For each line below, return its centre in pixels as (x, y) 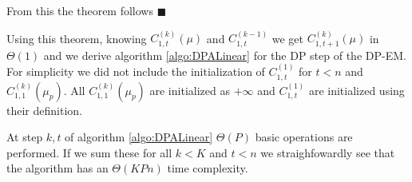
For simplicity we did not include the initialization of (136, 71)
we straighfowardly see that (328, 152)
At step (25, 137)
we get (288, 38)
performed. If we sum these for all (89, 152)
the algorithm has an (57, 168)
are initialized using (357, 90)
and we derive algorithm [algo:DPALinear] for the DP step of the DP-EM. (225, 55)
